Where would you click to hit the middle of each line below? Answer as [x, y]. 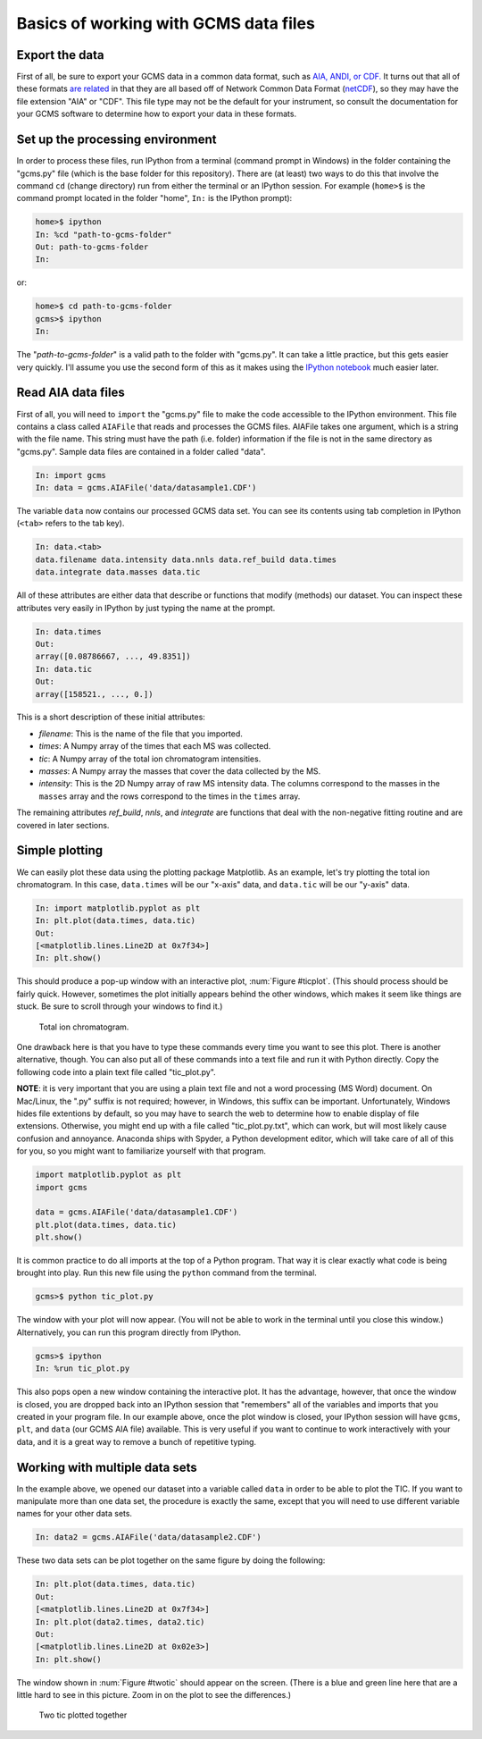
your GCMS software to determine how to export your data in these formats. [157, 114]
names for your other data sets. [75, 1514]
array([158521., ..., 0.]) [94, 694]
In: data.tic [64, 669]
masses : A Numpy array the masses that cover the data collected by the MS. [180, 771]
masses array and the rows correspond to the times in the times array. [170, 796]
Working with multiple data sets [107, 1467]
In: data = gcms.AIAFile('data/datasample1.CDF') [146, 488]
